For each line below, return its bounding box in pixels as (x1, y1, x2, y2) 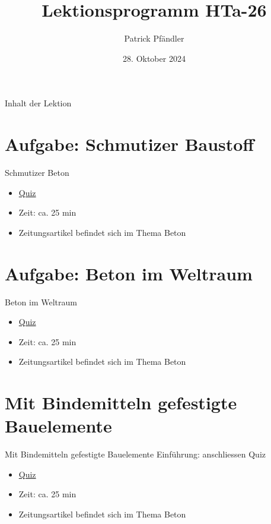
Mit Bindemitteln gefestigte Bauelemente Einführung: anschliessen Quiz (5, 448, 266, 460)
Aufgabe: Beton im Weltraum (5, 261, 253, 285)
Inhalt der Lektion (5, 97, 72, 109)
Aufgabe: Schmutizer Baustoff (5, 132, 254, 156)
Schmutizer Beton (5, 166, 69, 179)
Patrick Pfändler (124, 32, 184, 45)
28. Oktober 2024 (123, 52, 186, 64)
